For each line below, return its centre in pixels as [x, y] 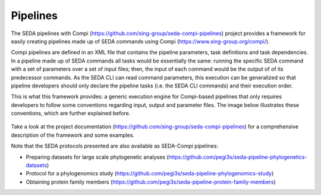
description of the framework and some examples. [73, 135]
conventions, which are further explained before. [71, 114]
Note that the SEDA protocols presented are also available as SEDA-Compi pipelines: [114, 146]
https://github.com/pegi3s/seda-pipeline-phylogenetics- [238, 157]
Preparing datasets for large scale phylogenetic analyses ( [97, 157]
